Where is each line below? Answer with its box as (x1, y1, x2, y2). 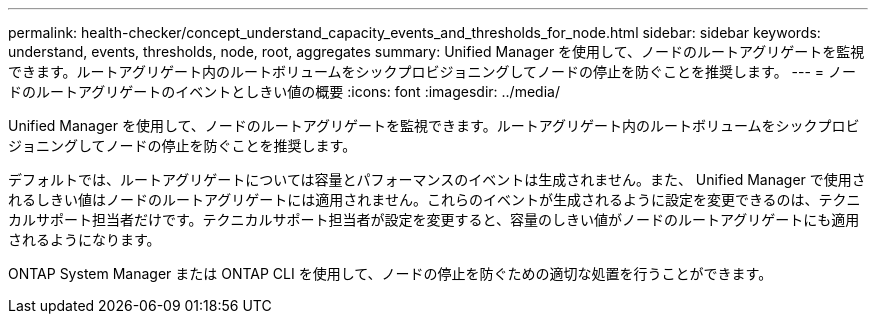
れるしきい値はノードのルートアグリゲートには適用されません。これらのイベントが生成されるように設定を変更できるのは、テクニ (8, 191, 861, 208)
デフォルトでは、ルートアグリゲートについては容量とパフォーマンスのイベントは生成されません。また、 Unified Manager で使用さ (8, 171, 866, 188)
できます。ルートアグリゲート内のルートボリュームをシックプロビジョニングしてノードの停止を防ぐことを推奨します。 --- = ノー (8, 63, 857, 80)
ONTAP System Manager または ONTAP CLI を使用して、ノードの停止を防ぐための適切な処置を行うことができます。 (8, 265, 773, 282)
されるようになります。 (8, 231, 161, 248)
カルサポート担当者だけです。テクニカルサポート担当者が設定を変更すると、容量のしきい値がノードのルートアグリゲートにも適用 (8, 211, 860, 228)
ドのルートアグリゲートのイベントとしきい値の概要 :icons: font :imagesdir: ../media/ (8, 83, 560, 100)
